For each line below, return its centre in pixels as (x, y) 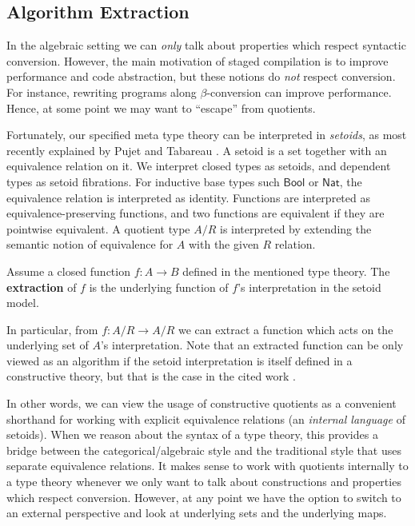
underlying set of (48, 345)
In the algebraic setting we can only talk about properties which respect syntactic (206, 45)
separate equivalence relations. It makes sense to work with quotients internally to (207, 466)
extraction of (42, 287)
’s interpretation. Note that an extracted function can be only (252, 345)
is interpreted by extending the (296, 228)
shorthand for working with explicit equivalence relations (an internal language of (206, 418)
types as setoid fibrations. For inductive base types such (143, 181)
